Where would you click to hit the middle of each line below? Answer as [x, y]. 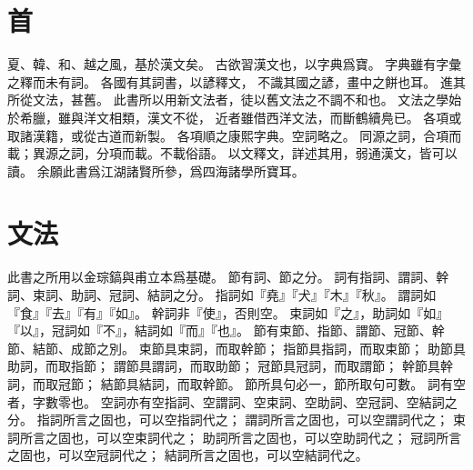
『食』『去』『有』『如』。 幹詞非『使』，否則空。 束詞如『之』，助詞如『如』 [228, 312]
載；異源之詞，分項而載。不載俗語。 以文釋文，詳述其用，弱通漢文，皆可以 [232, 153]
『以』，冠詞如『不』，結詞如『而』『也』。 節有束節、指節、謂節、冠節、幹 [226, 330]
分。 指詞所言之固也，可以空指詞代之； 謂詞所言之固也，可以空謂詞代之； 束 [236, 420]
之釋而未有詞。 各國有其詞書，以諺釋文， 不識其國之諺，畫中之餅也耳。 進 [230, 81]
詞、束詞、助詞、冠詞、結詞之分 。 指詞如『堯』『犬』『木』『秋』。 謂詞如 [222, 295]
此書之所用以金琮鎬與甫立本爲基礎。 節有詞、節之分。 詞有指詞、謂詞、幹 [228, 277]
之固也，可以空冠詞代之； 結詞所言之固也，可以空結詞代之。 [188, 455]
